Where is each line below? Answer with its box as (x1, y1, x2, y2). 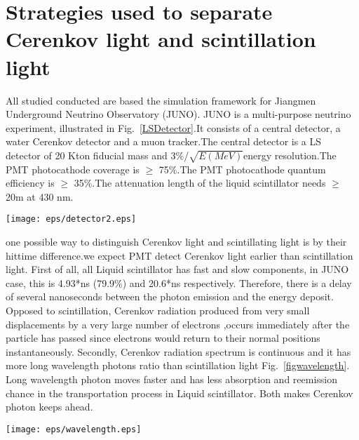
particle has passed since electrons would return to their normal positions (6, 331, 320, 345)
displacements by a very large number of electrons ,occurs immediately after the (6, 316, 350, 331)
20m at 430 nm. (6, 189, 74, 204)
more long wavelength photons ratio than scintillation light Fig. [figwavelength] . (6, 358, 350, 373)
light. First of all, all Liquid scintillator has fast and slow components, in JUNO (6, 262, 349, 276)
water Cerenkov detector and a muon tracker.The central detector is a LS (6, 134, 322, 149)
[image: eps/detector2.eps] (6, 214, 137, 225)
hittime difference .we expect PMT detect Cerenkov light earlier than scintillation (6, 248, 353, 262)
